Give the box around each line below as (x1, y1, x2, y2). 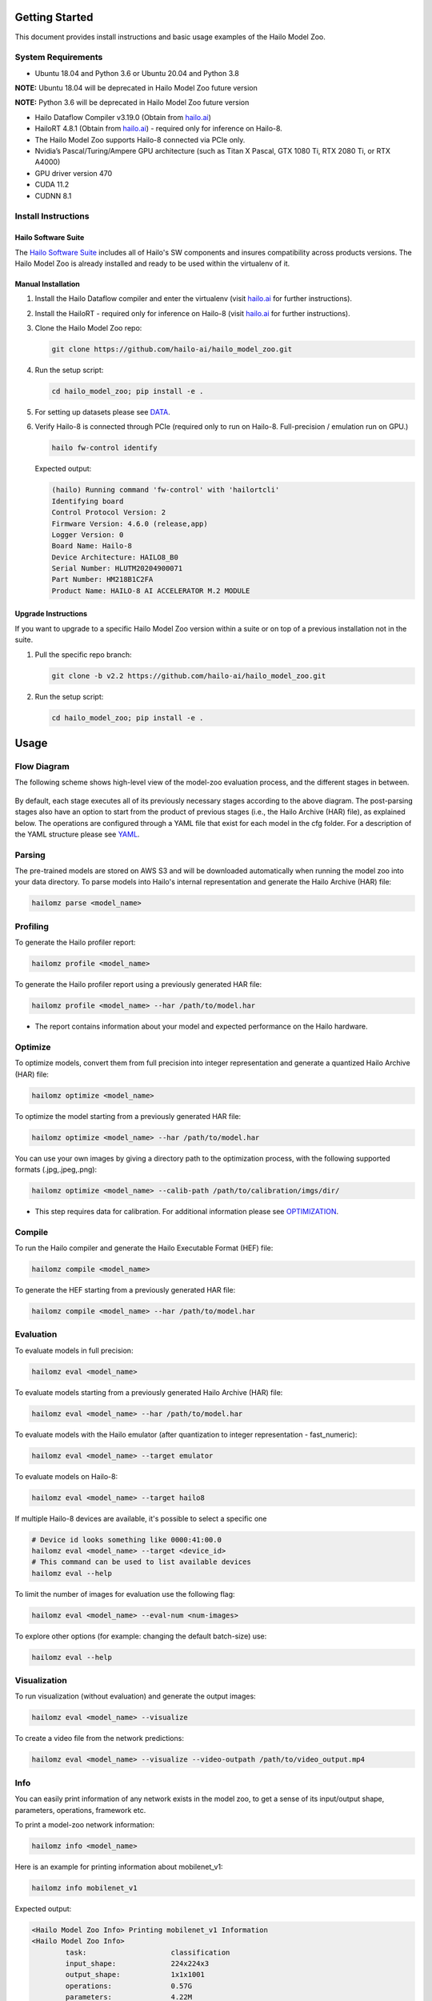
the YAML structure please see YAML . (14, 829, 140, 839)
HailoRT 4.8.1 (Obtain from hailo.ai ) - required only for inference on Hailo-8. (34, 124, 283, 134)
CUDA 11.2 (34, 180, 70, 190)
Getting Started (14, 10, 94, 24)
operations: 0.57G (65, 1981, 192, 1991)
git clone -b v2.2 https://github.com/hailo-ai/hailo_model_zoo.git (51, 671, 326, 680)
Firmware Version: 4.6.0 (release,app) (51, 519, 208, 528)
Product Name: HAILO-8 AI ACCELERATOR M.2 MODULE (51, 586, 250, 595)
